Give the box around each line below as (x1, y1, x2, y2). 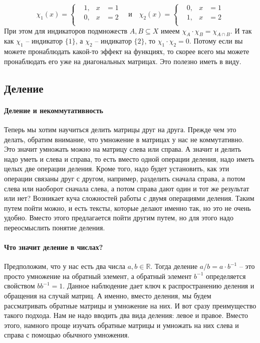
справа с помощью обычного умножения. (4, 329, 130, 340)
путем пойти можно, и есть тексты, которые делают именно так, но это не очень (4, 202, 251, 213)
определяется (206, 270, 246, 281)
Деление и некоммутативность (4, 105, 103, 115)
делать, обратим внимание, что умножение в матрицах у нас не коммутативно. (4, 134, 244, 144)
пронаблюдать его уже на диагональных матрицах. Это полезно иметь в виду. (4, 56, 241, 66)
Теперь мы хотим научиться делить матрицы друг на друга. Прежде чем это (4, 124, 236, 134)
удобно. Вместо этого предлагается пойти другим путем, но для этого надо (4, 212, 233, 223)
